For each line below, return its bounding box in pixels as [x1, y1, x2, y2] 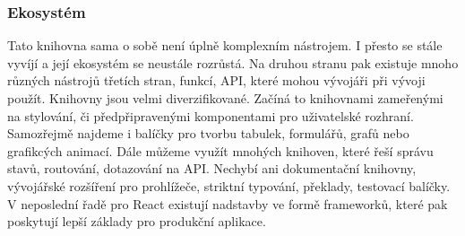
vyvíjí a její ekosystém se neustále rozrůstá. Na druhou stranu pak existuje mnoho [7, 53, 459, 72]
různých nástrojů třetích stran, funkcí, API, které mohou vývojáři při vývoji [7, 71, 426, 90]
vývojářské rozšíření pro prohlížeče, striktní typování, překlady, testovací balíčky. [7, 176, 451, 195]
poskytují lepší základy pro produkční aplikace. [7, 212, 266, 231]
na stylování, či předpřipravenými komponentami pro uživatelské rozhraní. [7, 106, 414, 125]
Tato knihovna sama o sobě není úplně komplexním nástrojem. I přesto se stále [7, 36, 443, 55]
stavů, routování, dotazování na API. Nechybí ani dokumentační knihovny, [7, 159, 417, 178]
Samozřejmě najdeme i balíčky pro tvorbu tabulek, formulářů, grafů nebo [7, 124, 409, 143]
